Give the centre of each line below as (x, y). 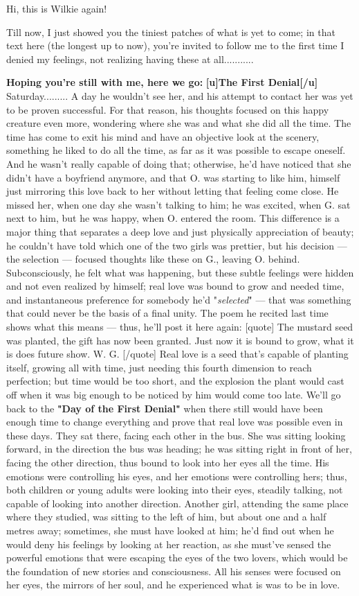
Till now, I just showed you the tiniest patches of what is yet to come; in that (171, 32)
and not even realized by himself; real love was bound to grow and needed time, (175, 286)
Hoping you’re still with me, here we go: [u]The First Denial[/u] (162, 82)
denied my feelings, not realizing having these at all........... (130, 59)
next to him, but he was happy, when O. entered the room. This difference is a (173, 218)
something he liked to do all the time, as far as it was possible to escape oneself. (176, 150)
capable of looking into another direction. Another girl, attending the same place (177, 503)
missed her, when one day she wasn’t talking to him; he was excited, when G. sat (178, 204)
